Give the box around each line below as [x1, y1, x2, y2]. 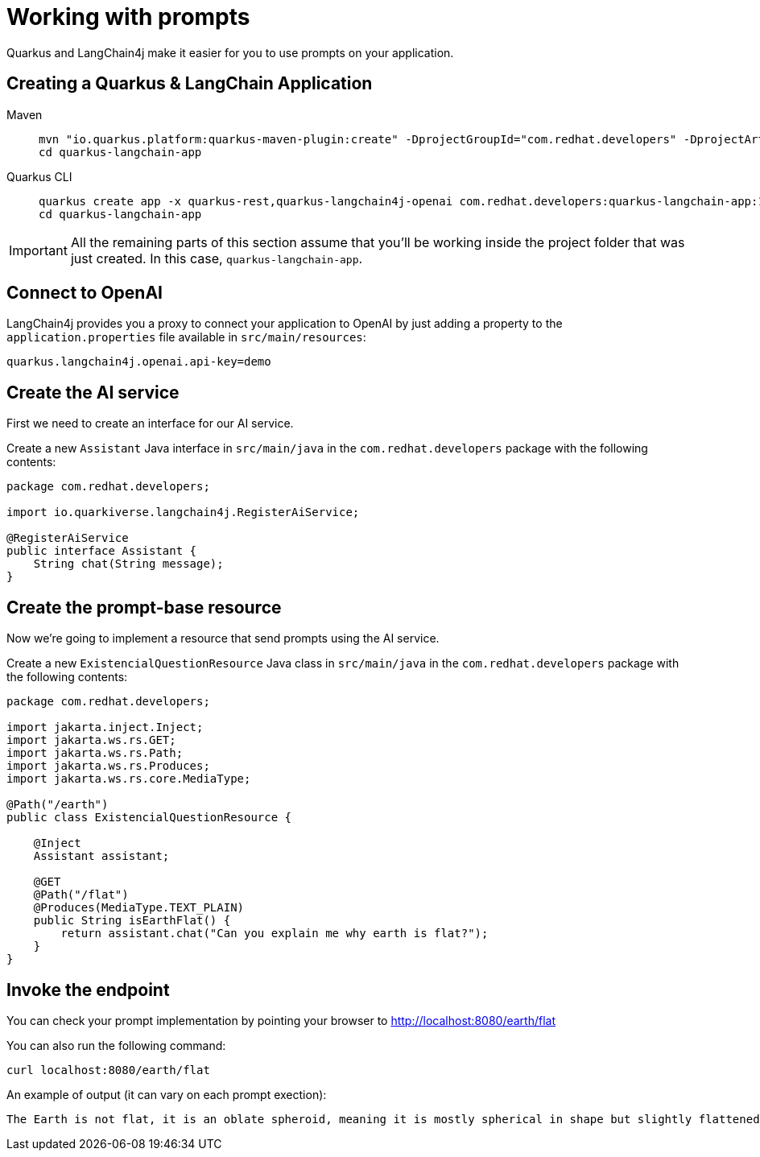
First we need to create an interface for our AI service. [6, 416, 294, 431]
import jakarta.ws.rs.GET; [6, 733, 176, 747]
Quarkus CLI [6, 169, 72, 184]
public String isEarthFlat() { [33, 914, 231, 928]
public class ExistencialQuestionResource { [6, 811, 292, 824]
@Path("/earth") [6, 798, 109, 812]
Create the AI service [6, 382, 180, 403]
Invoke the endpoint [6, 979, 170, 1000]
